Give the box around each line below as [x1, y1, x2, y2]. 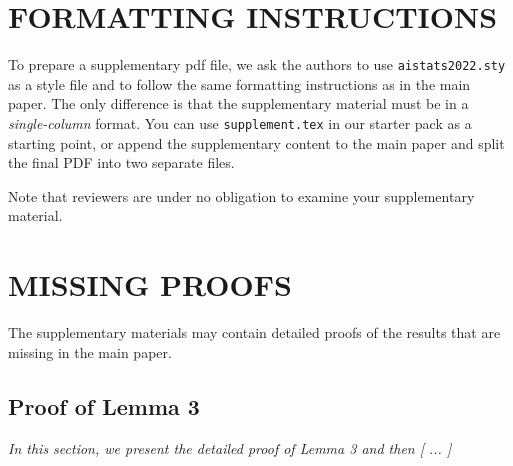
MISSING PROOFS [8, 264, 292, 305]
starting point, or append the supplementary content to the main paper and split [8, 132, 505, 153]
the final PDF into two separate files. [8, 152, 235, 173]
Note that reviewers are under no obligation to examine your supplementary [8, 185, 475, 206]
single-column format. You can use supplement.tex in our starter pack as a [8, 112, 472, 133]
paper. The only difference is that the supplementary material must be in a [8, 93, 469, 114]
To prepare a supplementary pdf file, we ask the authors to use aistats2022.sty [8, 54, 506, 75]
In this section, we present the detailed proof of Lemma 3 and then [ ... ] [8, 437, 452, 458]
